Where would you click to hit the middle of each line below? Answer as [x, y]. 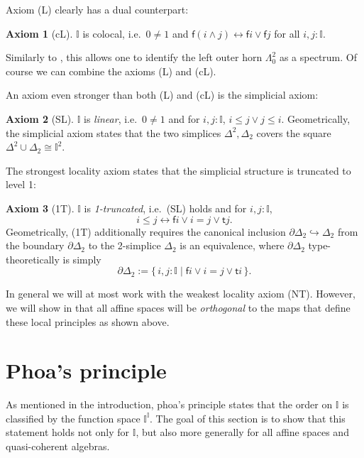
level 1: [21, 184]
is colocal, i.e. [112, 33]
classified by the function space [73, 418]
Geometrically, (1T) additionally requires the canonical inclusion [146, 231]
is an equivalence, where [232, 245]
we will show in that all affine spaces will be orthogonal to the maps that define [178, 307]
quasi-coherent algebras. [58, 446]
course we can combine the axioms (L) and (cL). [111, 71]
